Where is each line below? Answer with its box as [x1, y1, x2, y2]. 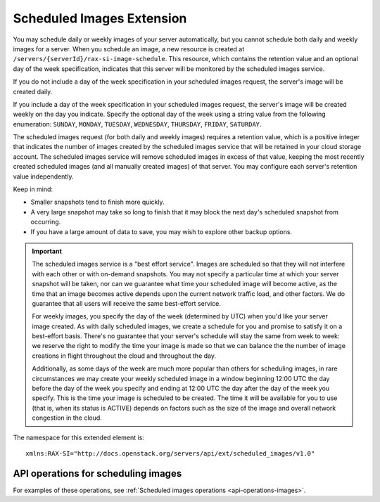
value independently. [13, 172, 74, 181]
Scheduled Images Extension [13, 11, 187, 26]
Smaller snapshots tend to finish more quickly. [30, 198, 165, 207]
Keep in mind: [13, 185, 53, 193]
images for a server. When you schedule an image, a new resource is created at [13, 44, 245, 53]
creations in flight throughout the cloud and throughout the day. [32, 352, 216, 360]
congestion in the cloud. [32, 413, 102, 422]
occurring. [30, 218, 61, 226]
